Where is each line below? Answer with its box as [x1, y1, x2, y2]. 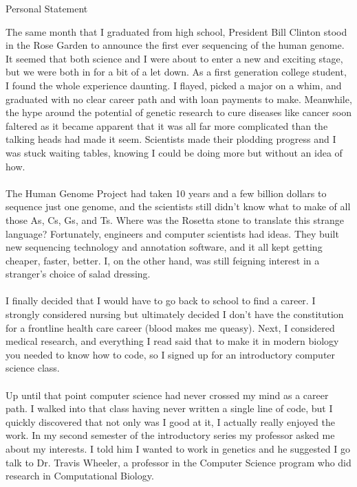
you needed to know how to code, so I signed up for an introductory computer [6, 347, 336, 361]
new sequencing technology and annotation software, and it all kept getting [6, 240, 323, 254]
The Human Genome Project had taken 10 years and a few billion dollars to [6, 185, 327, 200]
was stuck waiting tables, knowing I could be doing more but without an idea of [6, 145, 343, 159]
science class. [6, 361, 60, 375]
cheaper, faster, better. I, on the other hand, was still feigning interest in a [6, 253, 320, 267]
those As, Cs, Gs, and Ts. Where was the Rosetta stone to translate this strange [6, 212, 344, 227]
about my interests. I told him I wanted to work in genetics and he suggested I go [6, 442, 350, 455]
